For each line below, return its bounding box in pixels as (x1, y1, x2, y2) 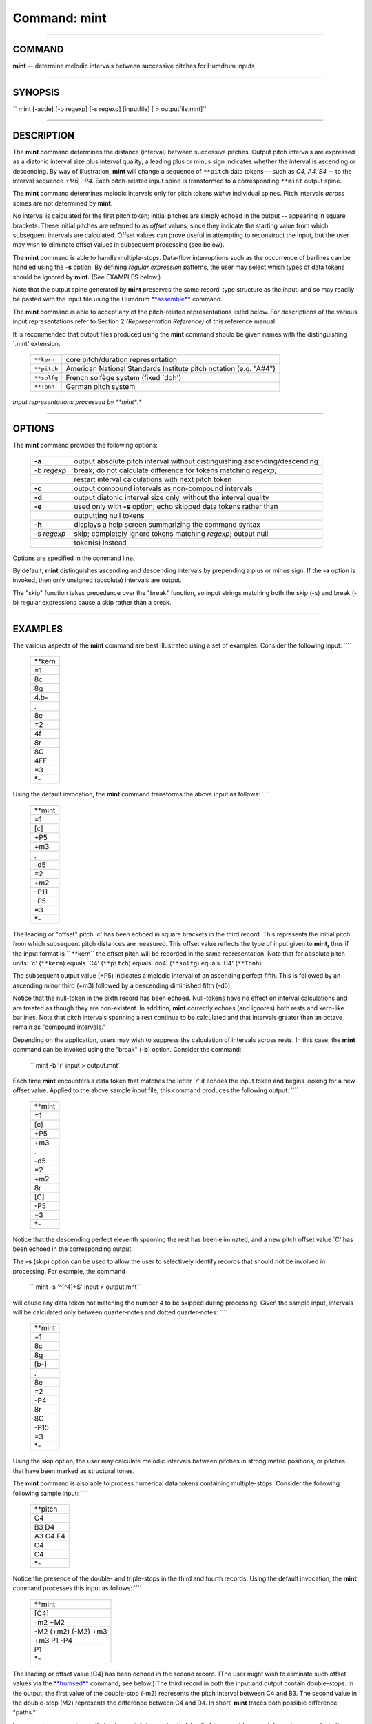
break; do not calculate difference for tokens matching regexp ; (74, 465, 277, 475)
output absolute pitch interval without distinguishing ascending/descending (74, 456, 318, 465)
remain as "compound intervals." (12, 1023, 106, 1031)
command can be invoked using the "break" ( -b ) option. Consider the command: (12, 1045, 242, 1054)
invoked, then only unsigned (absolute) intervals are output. (12, 576, 182, 584)
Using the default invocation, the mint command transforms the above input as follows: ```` (12, 790, 270, 799)
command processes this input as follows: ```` (12, 1584, 142, 1592)
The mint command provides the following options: (12, 441, 158, 450)
